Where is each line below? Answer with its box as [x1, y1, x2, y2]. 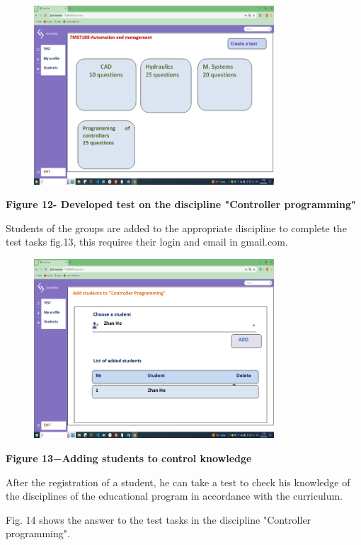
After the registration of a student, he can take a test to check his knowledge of [6, 474, 350, 489]
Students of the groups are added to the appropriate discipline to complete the [6, 220, 347, 235]
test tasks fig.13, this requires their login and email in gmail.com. [6, 234, 288, 249]
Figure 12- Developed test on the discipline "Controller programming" [6, 197, 356, 212]
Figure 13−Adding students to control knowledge [6, 450, 252, 465]
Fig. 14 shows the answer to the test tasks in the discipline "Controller [6, 512, 311, 527]
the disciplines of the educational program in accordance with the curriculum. [6, 488, 343, 503]
